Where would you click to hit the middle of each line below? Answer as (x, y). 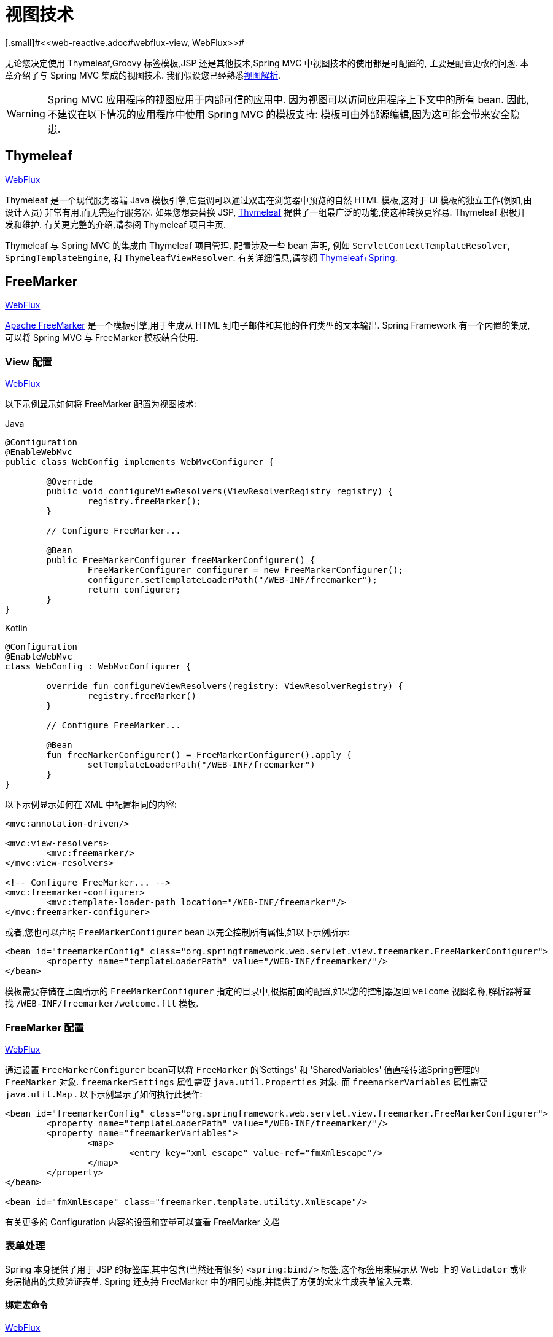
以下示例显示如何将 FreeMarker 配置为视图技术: (101, 404)
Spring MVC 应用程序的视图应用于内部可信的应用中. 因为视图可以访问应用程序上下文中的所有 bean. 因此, (288, 99)
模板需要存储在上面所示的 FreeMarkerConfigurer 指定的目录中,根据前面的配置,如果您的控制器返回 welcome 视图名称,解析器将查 (268, 991)
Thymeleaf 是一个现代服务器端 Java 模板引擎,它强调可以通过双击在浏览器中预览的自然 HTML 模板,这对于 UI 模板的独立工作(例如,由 (269, 200)
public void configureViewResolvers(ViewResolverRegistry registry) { (220, 492)
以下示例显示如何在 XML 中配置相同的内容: (91, 805)
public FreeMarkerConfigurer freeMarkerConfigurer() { (181, 560)
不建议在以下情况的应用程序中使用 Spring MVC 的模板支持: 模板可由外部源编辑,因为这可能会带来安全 (279, 114)
